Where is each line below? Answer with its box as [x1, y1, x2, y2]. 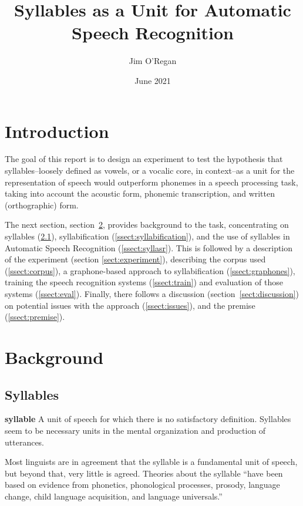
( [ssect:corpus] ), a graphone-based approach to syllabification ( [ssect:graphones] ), [5, 264, 295, 276]
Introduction [5, 119, 109, 143]
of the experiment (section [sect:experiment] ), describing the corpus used [5, 253, 266, 265]
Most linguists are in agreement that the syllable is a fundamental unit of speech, [5, 456, 298, 468]
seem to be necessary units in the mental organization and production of [5, 424, 266, 436]
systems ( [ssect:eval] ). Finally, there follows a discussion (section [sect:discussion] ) [5, 287, 299, 299]
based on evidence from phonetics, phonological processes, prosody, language [5, 478, 280, 491]
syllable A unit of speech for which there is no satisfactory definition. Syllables [5, 413, 291, 425]
